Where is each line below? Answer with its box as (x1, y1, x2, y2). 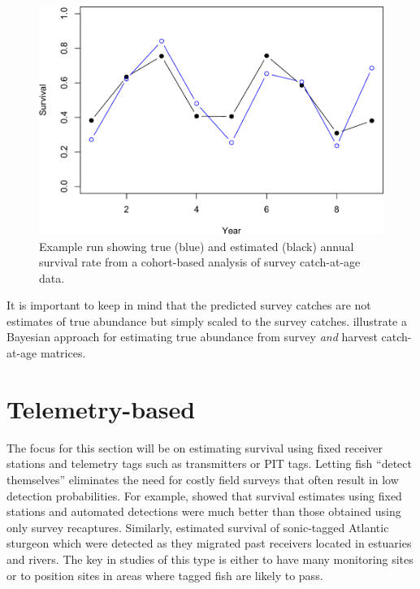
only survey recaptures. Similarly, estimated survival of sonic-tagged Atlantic (6, 518, 389, 535)
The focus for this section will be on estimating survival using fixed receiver (6, 439, 383, 456)
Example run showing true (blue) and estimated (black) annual (39, 237, 354, 254)
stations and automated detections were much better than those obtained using (6, 503, 401, 520)
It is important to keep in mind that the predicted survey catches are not (6, 297, 371, 314)
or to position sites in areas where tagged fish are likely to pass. (6, 566, 323, 583)
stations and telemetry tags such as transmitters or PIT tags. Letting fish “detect (6, 455, 412, 472)
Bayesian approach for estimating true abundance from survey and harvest (6, 328, 378, 345)
